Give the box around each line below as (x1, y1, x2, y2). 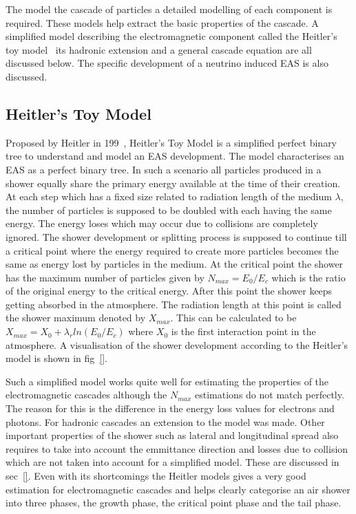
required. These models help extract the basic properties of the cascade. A (6, 15, 319, 30)
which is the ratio (271, 270, 346, 284)
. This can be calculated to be (170, 310, 297, 325)
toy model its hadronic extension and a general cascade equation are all (6, 42, 312, 56)
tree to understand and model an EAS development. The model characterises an (6, 149, 344, 163)
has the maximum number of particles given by (6, 270, 205, 284)
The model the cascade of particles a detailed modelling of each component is (6, 2, 333, 16)
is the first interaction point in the (171, 324, 316, 339)
